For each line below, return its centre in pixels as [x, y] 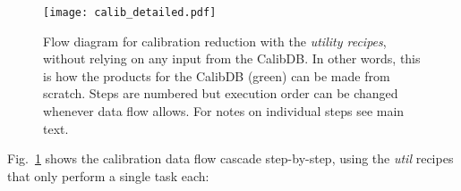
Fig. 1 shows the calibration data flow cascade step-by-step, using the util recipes [230, 158]
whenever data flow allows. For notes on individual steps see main [224, 111]
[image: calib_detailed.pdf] [130, 12]
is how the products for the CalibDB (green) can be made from [217, 75]
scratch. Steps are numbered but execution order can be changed [221, 93]
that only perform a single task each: [108, 175]
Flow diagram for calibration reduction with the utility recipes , [215, 41]
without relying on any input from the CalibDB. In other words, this [232, 58]
